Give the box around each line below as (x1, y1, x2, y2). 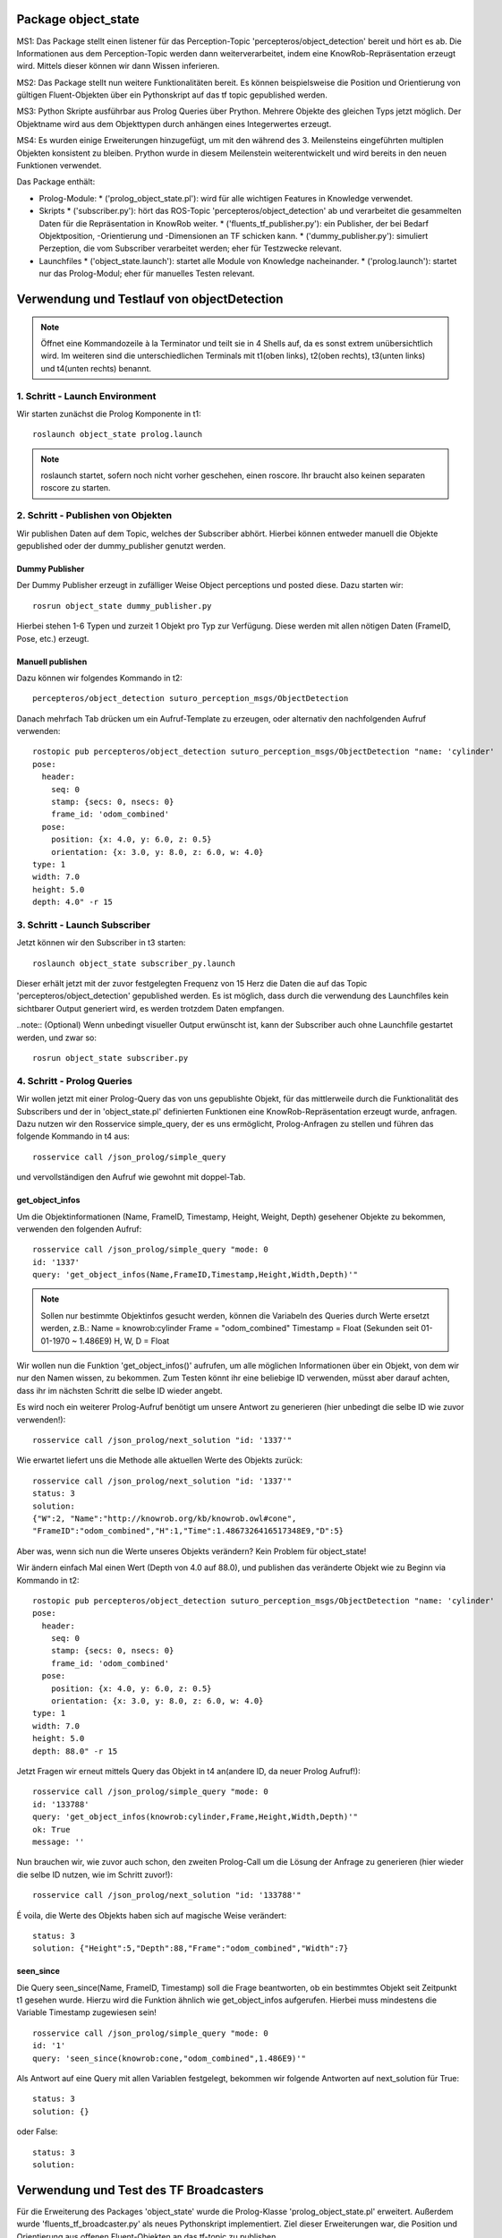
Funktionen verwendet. (16, 160, 102, 171)
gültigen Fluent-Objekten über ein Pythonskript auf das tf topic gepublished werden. (16, 90, 328, 100)
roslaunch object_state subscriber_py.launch (32, 958, 236, 969)
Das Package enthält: (16, 176, 96, 187)
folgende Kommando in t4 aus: (16, 1131, 130, 1141)
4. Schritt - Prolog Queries (16, 1074, 133, 1087)
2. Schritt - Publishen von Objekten (16, 509, 173, 522)
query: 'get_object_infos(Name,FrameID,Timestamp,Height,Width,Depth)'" (32, 1269, 358, 1280)
